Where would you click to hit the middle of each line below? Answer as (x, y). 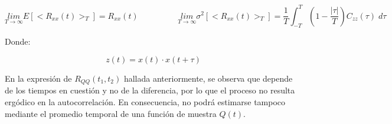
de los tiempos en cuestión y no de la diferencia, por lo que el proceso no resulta (150, 90)
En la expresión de (38, 78)
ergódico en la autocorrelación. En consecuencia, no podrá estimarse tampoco (145, 101)
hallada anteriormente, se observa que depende (208, 78)
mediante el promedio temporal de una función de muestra (111, 113)
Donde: (18, 41)
